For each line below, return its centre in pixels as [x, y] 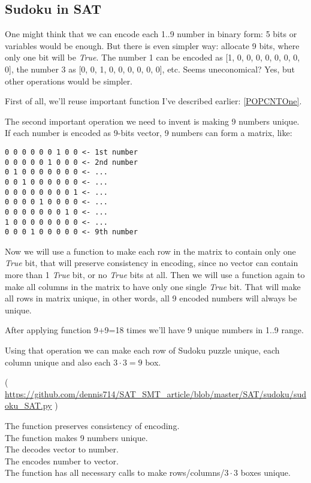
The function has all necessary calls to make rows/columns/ [115, 473]
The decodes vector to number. [62, 449]
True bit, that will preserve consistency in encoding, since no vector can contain [152, 263]
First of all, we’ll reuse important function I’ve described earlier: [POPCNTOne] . [153, 101]
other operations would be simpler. [69, 81]
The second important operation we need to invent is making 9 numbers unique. [152, 121]
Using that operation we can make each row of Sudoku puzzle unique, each [142, 350]
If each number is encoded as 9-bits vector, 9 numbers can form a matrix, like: [149, 133]
